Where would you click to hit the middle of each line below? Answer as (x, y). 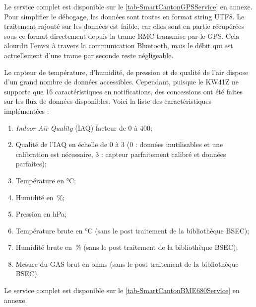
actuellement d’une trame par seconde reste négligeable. (89, 55)
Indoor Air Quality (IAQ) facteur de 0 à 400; (84, 127)
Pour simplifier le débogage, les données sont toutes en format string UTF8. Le (124, 16)
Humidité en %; (40, 197)
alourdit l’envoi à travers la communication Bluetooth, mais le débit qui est (119, 45)
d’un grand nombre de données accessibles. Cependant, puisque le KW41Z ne (121, 82)
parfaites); (31, 164)
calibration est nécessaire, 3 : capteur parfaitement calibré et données (121, 154)
